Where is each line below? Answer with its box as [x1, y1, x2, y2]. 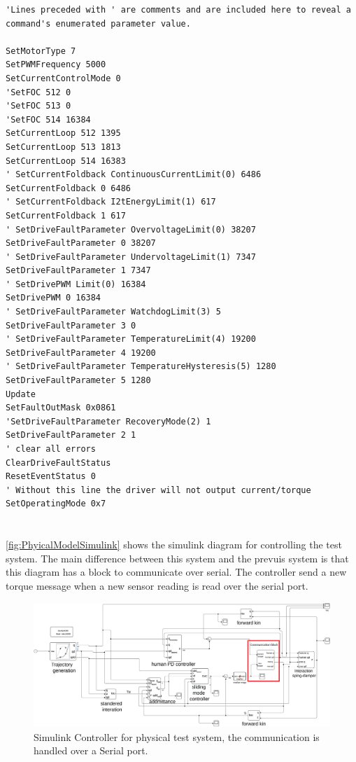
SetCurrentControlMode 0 [6, 73, 121, 83]
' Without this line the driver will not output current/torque [6, 485, 311, 495]
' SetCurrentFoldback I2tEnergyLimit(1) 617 [6, 197, 216, 207]
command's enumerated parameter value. [6, 18, 191, 29]
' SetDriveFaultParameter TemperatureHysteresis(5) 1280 [6, 361, 276, 372]
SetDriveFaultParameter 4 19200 [6, 347, 156, 358]
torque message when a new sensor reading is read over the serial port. [6, 578, 308, 593]
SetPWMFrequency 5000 [6, 60, 106, 70]
